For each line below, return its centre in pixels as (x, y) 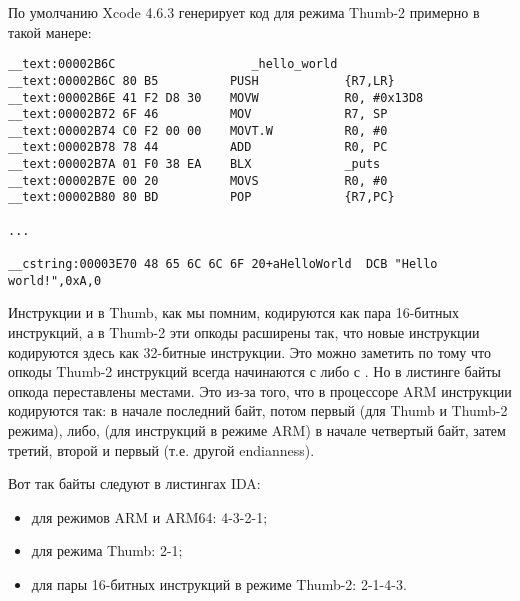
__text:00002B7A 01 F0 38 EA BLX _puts (194, 164)
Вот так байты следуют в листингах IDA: (134, 483)
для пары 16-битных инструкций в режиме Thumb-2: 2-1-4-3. (219, 583)
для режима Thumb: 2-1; (107, 550)
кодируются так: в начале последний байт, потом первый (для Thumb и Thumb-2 (258, 410)
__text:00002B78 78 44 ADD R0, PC (198, 147)
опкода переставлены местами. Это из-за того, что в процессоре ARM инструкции (260, 390)
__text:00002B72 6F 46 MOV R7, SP (198, 114)
